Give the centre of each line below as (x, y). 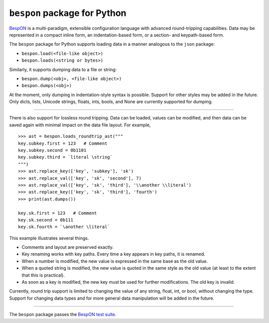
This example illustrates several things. (49, 238)
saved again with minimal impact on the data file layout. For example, (80, 125)
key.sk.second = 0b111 (46, 220)
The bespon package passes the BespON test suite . (63, 315)
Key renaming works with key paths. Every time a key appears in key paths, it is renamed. (113, 254)
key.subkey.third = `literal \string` (66, 157)
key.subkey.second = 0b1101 (52, 150)
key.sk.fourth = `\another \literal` (64, 227)
